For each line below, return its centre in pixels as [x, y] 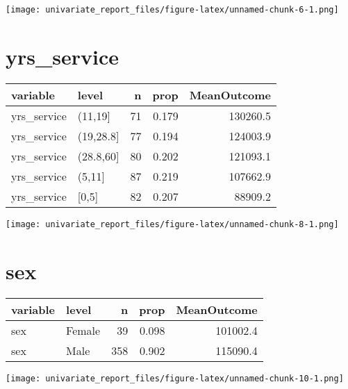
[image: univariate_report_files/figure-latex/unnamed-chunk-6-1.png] [172, 10]
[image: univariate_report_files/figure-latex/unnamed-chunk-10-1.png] [175, 378]
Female [83, 330]
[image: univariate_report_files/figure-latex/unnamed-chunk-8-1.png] [172, 224]
